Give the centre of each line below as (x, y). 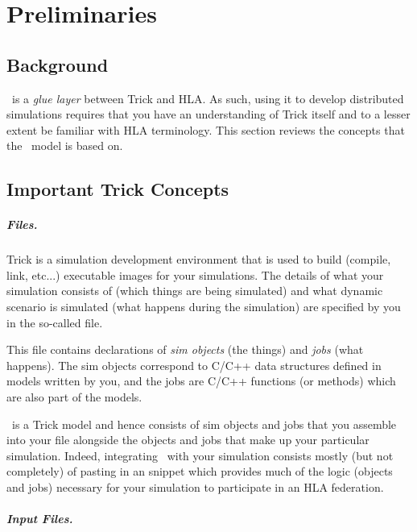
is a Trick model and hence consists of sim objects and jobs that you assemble (204, 424)
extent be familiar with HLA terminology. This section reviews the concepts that (206, 129)
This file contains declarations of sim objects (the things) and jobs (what (185, 349)
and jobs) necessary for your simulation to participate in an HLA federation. (195, 487)
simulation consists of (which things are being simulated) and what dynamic (195, 291)
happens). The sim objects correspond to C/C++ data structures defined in (194, 365)
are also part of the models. (74, 397)
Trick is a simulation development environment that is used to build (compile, (199, 259)
